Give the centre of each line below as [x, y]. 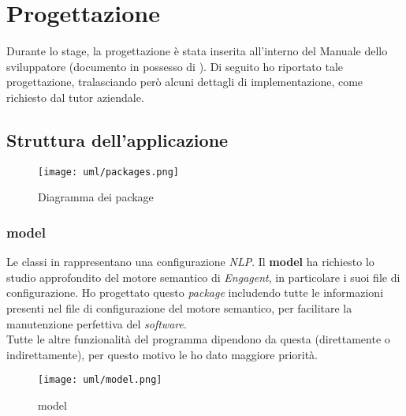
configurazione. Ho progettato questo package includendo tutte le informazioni [195, 292]
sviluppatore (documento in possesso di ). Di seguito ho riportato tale [175, 66]
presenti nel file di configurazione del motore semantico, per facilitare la [179, 307]
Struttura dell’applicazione [117, 139]
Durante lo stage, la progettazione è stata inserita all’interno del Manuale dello [197, 51]
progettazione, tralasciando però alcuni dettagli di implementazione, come [185, 82]
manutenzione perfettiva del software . [97, 323]
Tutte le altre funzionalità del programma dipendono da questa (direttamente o [198, 339]
